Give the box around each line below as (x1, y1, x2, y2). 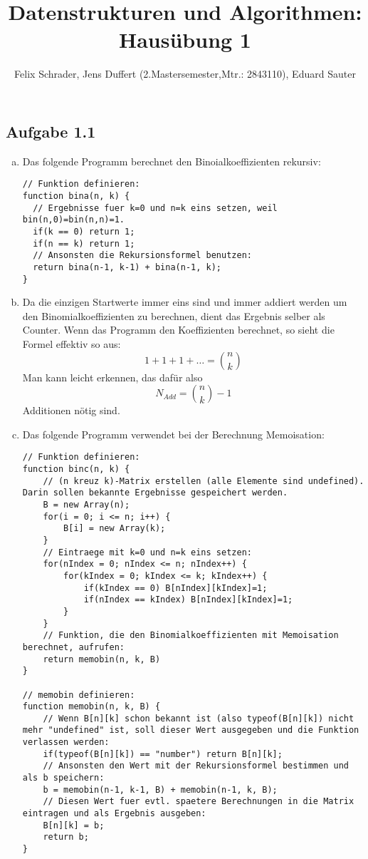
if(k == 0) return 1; (33, 226, 135, 237)
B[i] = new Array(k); (63, 523, 166, 534)
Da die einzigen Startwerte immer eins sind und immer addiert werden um (22, 294, 347, 309)
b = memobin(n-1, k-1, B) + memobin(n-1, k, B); (43, 784, 278, 795)
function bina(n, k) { (22, 190, 130, 201)
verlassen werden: (22, 737, 110, 748)
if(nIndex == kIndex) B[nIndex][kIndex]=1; (83, 595, 293, 605)
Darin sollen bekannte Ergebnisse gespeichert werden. (22, 488, 288, 498)
